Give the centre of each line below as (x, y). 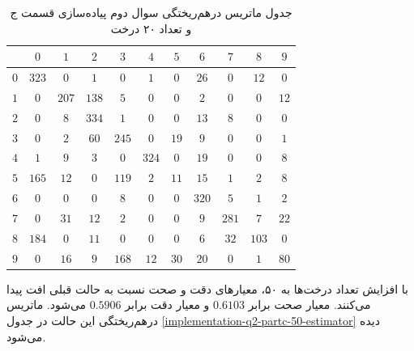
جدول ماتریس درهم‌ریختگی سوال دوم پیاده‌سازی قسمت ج (151, 12)
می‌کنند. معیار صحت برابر (309, 304)
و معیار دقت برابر (167, 304)
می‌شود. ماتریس (47, 304)
